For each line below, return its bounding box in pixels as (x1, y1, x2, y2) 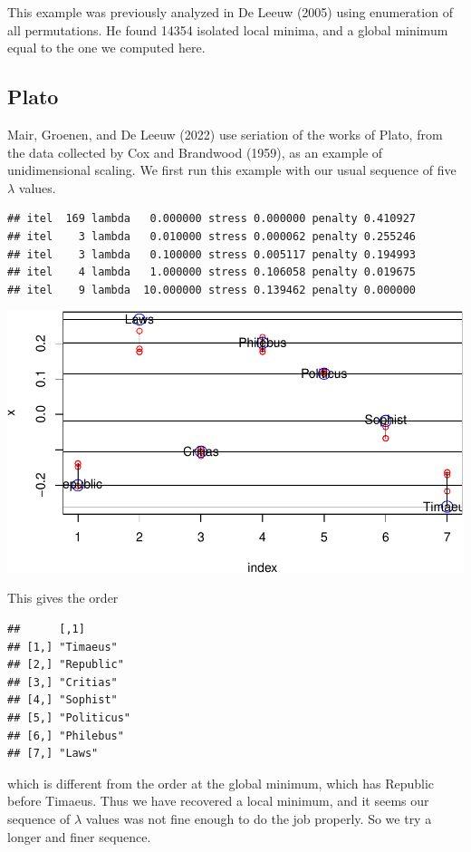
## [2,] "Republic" (7, 658, 124, 672)
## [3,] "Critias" (7, 675, 118, 689)
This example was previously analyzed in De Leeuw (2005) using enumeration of (7, 3, 453, 21)
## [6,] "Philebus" (7, 729, 124, 742)
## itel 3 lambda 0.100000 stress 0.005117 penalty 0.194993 (7, 247, 417, 261)
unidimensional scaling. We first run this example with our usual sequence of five (7, 160, 457, 179)
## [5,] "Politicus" (7, 712, 131, 725)
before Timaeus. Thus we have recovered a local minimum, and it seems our (7, 791, 429, 810)
